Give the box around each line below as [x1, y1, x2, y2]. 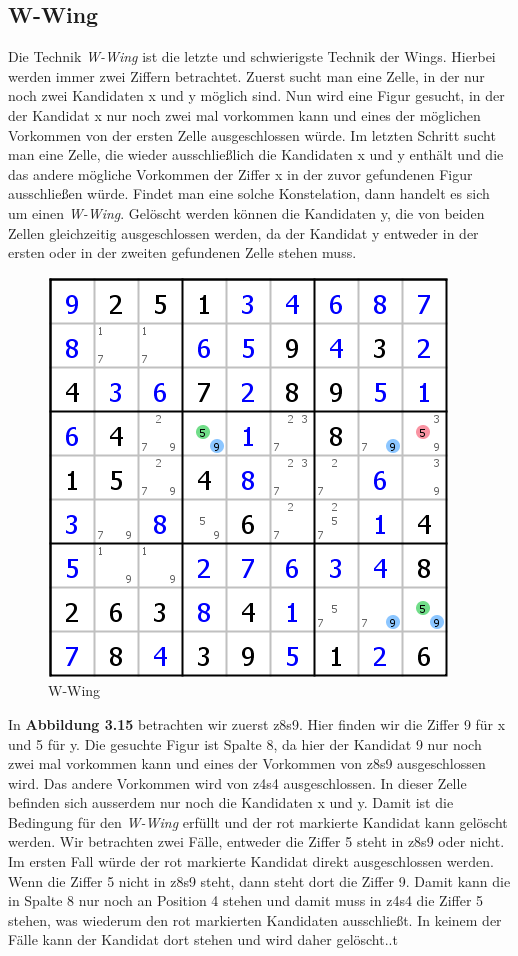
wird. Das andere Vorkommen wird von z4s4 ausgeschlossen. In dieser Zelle [8, 772, 467, 793]
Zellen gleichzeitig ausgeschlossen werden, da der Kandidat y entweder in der [8, 222, 479, 243]
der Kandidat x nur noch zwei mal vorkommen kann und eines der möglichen [8, 104, 481, 125]
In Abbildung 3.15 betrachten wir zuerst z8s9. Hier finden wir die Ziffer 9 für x [8, 713, 506, 734]
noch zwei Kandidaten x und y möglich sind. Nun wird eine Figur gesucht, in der [8, 85, 505, 106]
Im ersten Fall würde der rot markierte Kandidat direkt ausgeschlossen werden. [8, 851, 494, 872]
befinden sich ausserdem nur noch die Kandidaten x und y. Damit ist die [8, 792, 454, 813]
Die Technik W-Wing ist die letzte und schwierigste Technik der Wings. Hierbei [8, 46, 496, 67]
